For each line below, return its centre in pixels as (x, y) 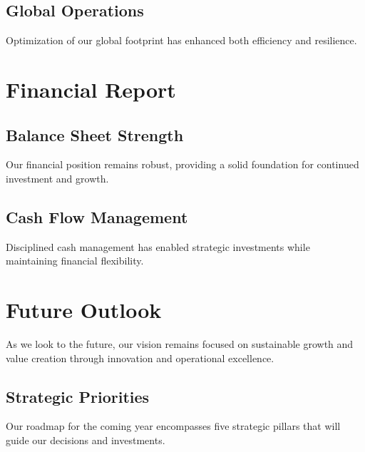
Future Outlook (84, 310)
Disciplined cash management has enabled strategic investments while (158, 246)
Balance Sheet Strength (95, 134)
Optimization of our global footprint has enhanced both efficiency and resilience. (181, 40)
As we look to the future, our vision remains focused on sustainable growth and (180, 344)
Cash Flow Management (97, 216)
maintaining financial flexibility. (75, 261)
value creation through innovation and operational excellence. (140, 358)
